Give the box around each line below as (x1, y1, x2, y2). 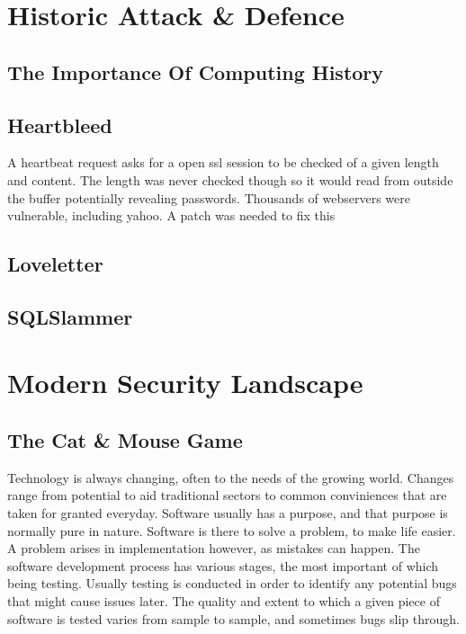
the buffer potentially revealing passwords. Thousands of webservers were (7, 188, 410, 207)
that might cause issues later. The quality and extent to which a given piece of (7, 592, 440, 611)
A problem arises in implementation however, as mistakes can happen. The (7, 539, 420, 558)
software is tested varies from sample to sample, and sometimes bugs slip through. (7, 609, 460, 628)
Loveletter (7, 250, 103, 278)
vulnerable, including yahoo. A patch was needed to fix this (7, 206, 336, 225)
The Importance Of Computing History (7, 58, 384, 85)
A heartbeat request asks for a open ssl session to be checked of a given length (7, 153, 439, 172)
